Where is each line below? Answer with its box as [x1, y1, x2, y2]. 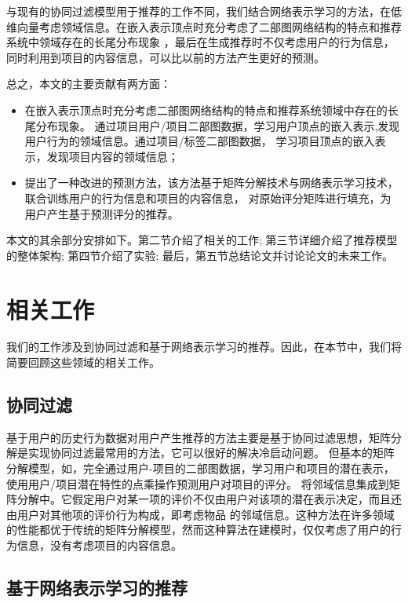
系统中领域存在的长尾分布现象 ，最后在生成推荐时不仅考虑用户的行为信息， [6, 34, 395, 50]
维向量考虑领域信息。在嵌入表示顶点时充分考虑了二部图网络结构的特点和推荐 [6, 18, 402, 35]
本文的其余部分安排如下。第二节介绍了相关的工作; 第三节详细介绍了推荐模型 [6, 232, 398, 248]
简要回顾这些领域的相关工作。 [6, 354, 160, 371]
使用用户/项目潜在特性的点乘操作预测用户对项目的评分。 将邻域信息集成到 [6, 475, 389, 492]
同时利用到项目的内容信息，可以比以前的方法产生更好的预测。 [6, 49, 325, 65]
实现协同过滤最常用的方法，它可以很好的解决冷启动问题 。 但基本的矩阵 [27, 444, 395, 461]
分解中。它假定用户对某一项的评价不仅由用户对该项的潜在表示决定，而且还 [16, 491, 402, 507]
